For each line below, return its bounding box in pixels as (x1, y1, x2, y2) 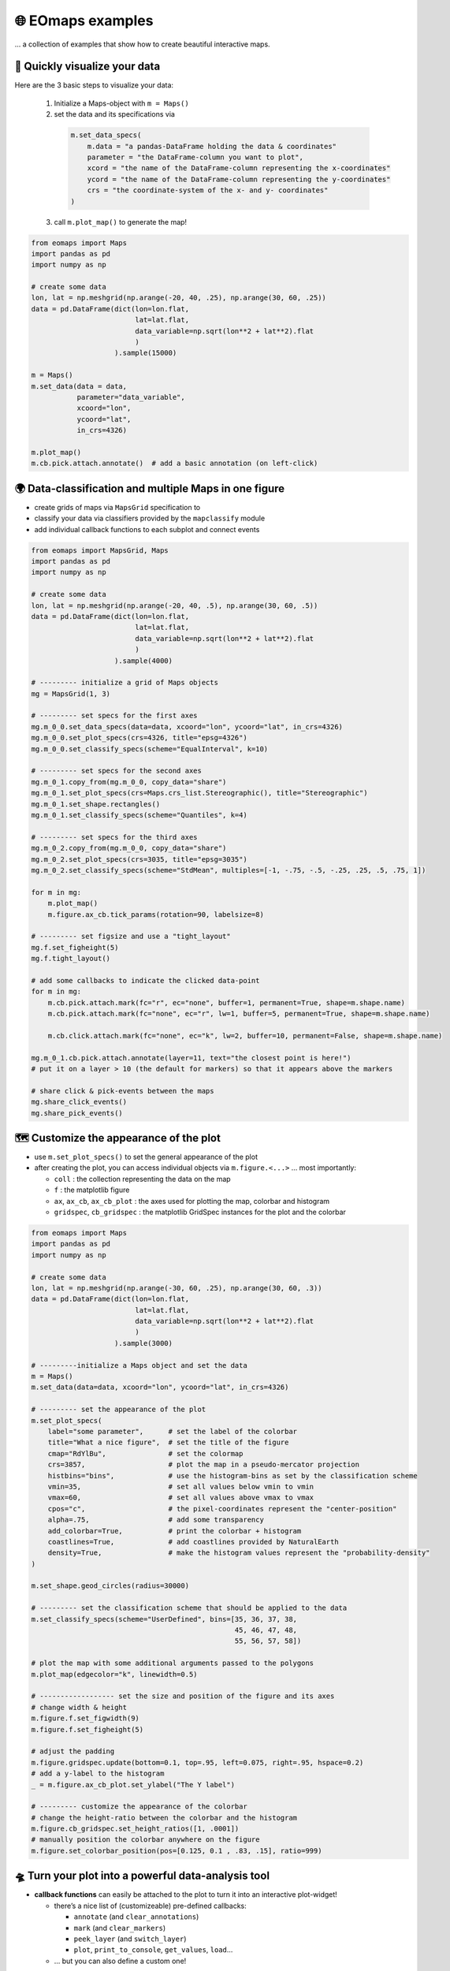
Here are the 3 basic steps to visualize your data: (14, 80, 173, 90)
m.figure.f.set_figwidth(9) (31, 1714, 139, 1723)
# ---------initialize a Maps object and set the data (31, 1361, 247, 1369)
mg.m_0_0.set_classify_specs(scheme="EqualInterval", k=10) (31, 744, 269, 753)
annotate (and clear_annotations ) (73, 1912, 199, 1921)
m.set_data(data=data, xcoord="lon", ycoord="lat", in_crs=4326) (31, 1383, 289, 1392)
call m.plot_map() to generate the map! (54, 217, 188, 226)
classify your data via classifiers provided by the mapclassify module (34, 513, 266, 523)
